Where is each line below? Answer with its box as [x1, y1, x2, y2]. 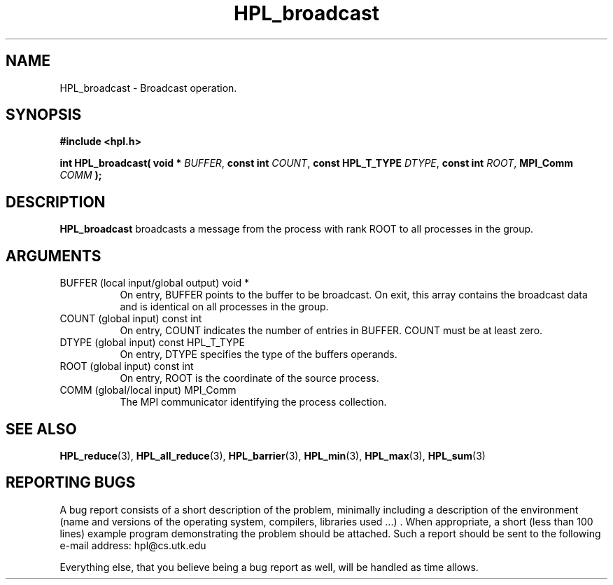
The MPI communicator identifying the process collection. [120, 396, 387, 408]
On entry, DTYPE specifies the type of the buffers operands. [120, 348, 397, 361]
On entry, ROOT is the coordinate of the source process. [120, 372, 379, 385]
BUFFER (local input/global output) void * [59, 277, 250, 289]
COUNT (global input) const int [59, 312, 202, 325]
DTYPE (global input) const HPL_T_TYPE [59, 336, 245, 349]
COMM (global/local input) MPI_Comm [59, 384, 237, 397]
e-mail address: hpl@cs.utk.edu [59, 539, 206, 551]
